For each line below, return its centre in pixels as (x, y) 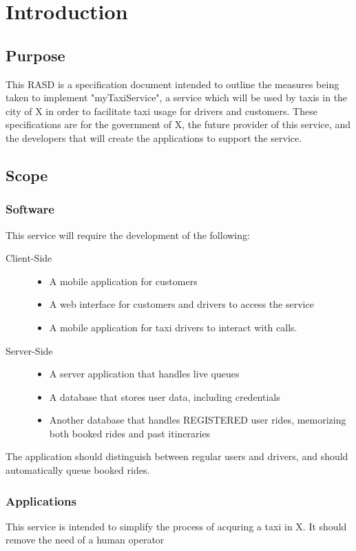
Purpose (35, 55)
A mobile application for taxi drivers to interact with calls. (173, 327)
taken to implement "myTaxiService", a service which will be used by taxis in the (177, 97)
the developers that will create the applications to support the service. (154, 137)
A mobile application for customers (123, 281)
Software (30, 209)
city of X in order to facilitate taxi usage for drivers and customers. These (161, 111)
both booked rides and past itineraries (130, 433)
